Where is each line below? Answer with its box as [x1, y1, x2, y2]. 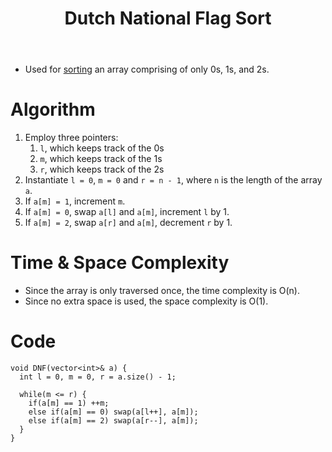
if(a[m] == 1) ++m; [28, 398, 110, 408]
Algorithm [10, 98, 96, 121]
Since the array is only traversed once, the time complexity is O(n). [24, 285, 301, 297]
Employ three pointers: [24, 132, 119, 144]
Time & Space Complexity [10, 252, 230, 274]
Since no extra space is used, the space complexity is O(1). [24, 295, 269, 307]
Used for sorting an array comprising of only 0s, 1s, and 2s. [24, 63, 270, 76]
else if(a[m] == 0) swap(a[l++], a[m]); [28, 407, 199, 417]
